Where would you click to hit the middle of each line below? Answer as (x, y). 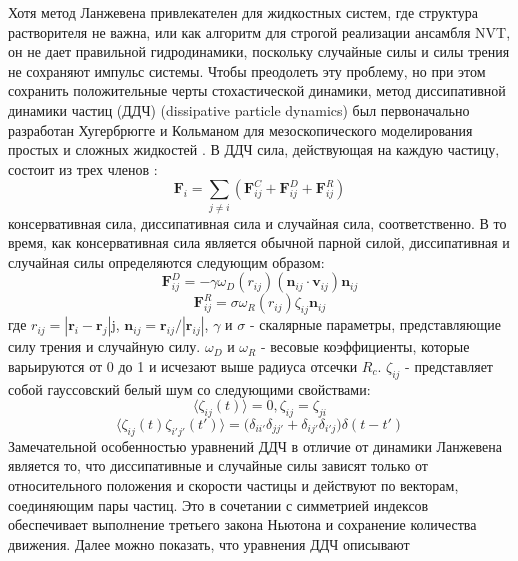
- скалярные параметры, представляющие (375, 324)
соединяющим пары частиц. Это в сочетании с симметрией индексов (218, 504)
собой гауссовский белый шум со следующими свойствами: (189, 388)
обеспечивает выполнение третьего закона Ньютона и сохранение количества (242, 524)
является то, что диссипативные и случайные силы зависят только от (218, 465)
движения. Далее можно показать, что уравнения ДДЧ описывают (209, 543)
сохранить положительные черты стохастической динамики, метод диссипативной (257, 90)
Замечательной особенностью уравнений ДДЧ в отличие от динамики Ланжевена (255, 445)
